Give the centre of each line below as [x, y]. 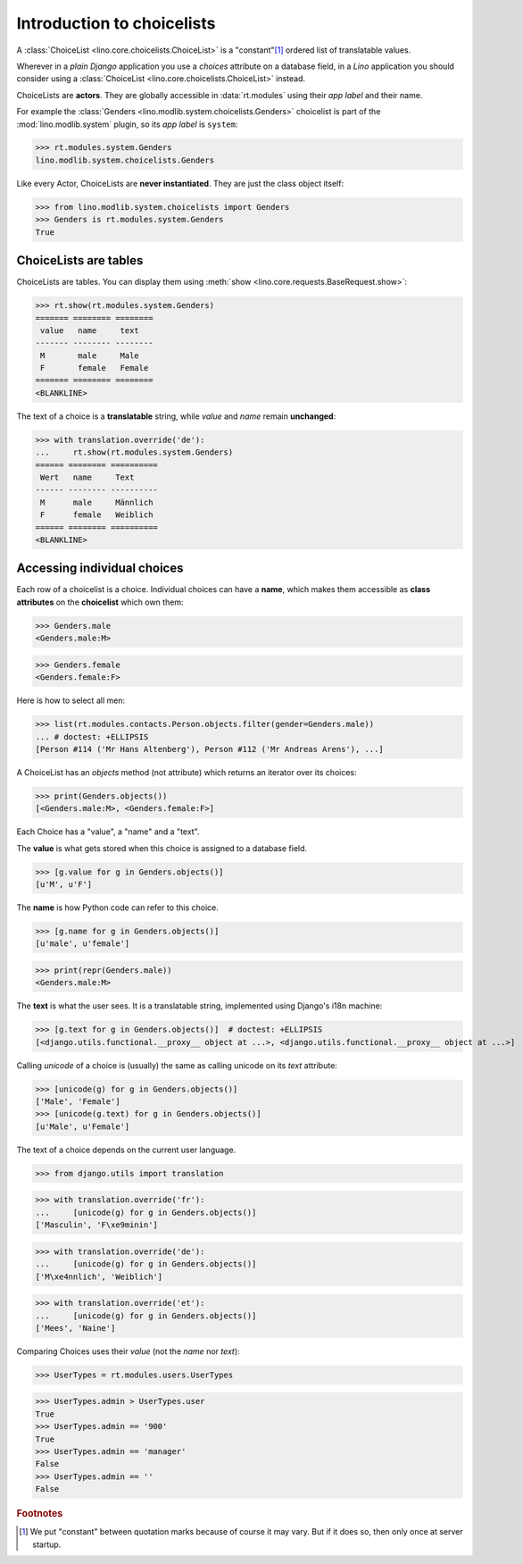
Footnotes [40, 1514]
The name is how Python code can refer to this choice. [117, 907]
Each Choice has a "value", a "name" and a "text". [108, 832]
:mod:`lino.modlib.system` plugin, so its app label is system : [127, 124]
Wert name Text [87, 477]
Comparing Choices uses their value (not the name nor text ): [128, 1351]
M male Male [90, 355]
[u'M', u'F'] [64, 885]
